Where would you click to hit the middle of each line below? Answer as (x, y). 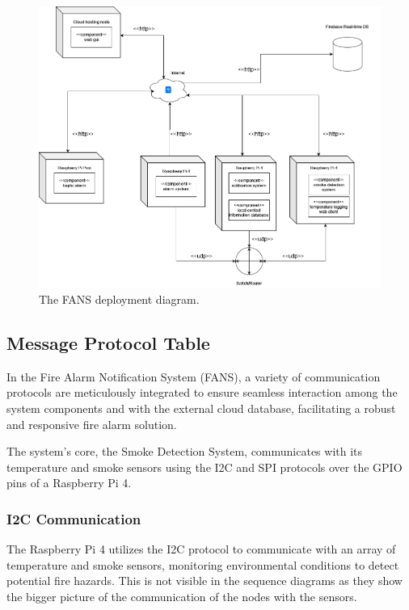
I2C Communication (74, 518)
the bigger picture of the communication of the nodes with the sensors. (182, 597)
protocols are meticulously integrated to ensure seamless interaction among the (202, 392)
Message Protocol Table (108, 343)
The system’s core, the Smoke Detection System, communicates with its (185, 451)
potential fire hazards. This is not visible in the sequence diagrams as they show (204, 581)
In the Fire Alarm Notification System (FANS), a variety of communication (194, 376)
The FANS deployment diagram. (119, 299)
